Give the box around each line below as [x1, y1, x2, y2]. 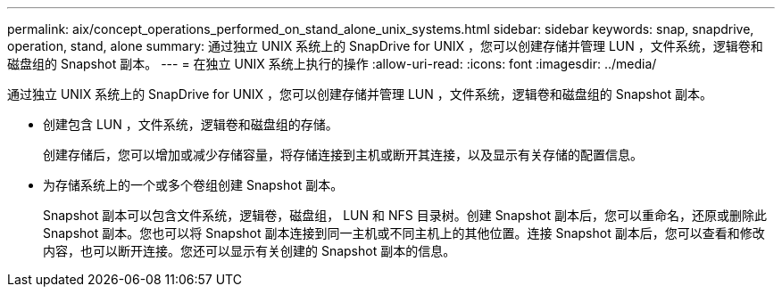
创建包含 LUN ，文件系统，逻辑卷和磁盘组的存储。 [43, 117, 338, 132]
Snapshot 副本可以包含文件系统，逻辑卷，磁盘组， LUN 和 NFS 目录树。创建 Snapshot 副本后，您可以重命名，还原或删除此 [43, 208, 767, 223]
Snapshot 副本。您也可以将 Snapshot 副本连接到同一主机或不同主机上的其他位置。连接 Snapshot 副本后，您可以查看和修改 [43, 225, 765, 241]
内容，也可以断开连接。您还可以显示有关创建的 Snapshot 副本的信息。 [43, 243, 456, 258]
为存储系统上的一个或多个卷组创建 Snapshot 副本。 [43, 177, 344, 192]
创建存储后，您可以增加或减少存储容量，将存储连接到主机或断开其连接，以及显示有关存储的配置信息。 [43, 147, 643, 162]
